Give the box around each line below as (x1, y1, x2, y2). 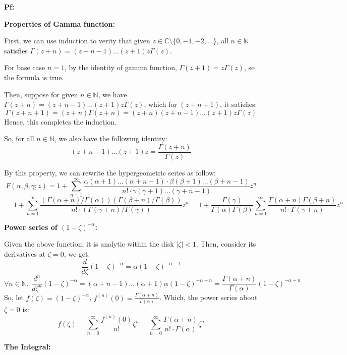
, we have (98, 89, 127, 99)
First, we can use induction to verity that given (4, 35, 150, 46)
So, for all (4, 133, 34, 144)
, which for (144, 99, 177, 109)
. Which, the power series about (159, 292, 258, 303)
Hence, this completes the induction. (4, 116, 117, 127)
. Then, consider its (196, 239, 256, 249)
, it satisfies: (220, 99, 257, 109)
